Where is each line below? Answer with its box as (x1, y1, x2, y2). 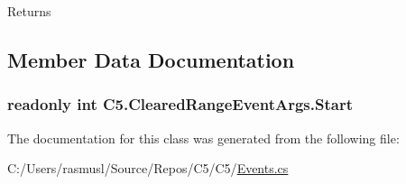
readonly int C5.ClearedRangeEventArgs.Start (7, 93, 353, 115)
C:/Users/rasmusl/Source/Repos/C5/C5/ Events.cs (7, 159, 289, 178)
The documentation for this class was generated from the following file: (7, 128, 400, 147)
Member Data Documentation (7, 45, 295, 73)
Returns (7, 2, 51, 20)
